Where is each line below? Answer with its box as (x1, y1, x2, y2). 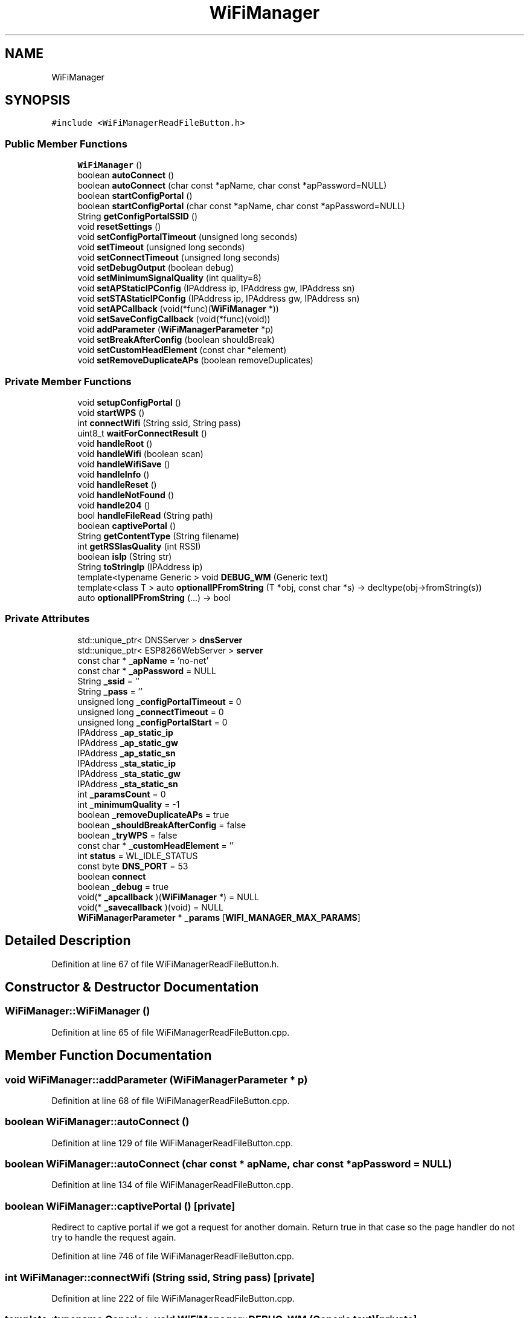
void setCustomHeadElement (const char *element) (77, 345, 287, 355)
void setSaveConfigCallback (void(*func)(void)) (77, 314, 271, 325)
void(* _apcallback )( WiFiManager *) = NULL (77, 891, 259, 902)
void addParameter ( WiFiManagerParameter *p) (77, 324, 274, 335)
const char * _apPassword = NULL (77, 665, 217, 676)
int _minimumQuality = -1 (77, 799, 180, 810)
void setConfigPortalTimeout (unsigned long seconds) (77, 232, 298, 242)
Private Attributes (5, 612, 90, 625)
